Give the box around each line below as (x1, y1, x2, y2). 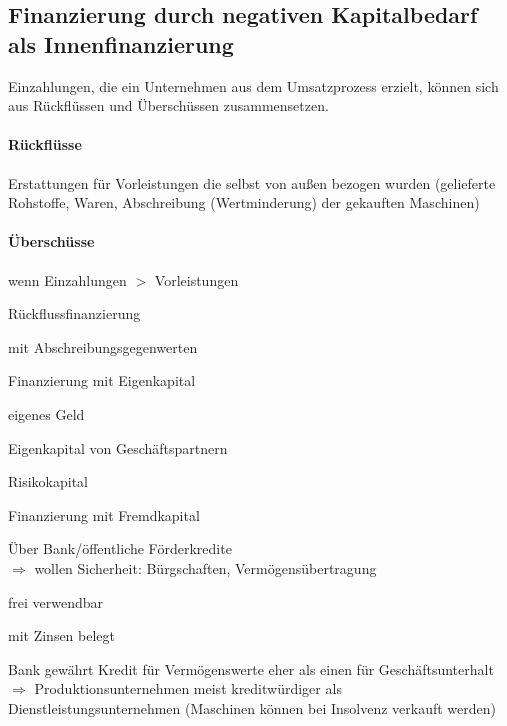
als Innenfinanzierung (8, 28, 234, 59)
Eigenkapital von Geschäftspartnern (8, 437, 228, 458)
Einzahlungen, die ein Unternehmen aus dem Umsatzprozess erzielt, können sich (8, 75, 499, 96)
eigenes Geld (8, 403, 85, 424)
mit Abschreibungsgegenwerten (8, 336, 198, 357)
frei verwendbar (8, 591, 104, 612)
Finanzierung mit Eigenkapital (8, 370, 196, 391)
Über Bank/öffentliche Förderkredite (8, 538, 232, 559)
